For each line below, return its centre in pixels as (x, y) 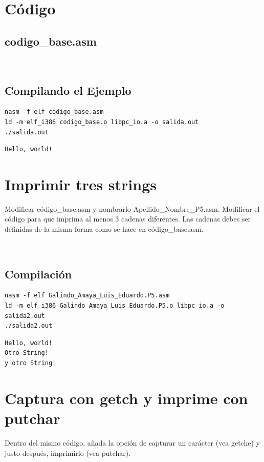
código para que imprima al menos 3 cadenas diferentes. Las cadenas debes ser (128, 219)
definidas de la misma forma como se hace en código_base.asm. (104, 229)
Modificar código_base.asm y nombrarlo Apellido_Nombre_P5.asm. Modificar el (132, 208)
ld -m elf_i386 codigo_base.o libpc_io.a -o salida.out (102, 122)
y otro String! (30, 363)
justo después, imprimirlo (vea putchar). (68, 453)
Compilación (38, 274)
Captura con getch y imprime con (126, 398)
